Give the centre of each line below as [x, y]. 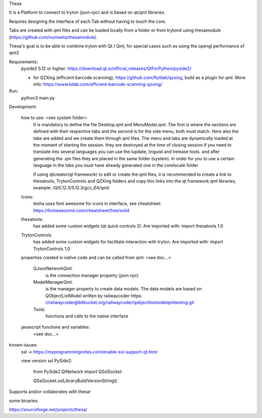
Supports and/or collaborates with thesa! [50, 392]
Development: [23, 107]
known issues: [23, 345]
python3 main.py [38, 98]
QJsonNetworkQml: [53, 268]
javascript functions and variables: [56, 327]
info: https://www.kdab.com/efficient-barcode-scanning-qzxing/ [98, 84]
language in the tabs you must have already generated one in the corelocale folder [116, 166]
